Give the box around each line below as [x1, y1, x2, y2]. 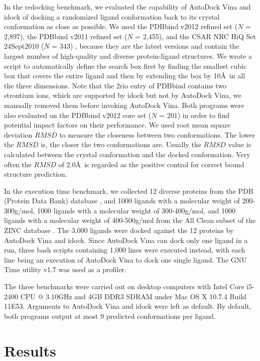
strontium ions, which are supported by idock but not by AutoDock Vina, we [4, 90, 241, 100]
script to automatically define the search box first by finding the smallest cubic [4, 60, 247, 71]
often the [4, 159, 32, 169]
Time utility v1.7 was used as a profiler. [4, 264, 126, 275]
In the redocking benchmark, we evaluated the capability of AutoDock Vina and [4, 2, 251, 12]
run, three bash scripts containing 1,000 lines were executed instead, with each [4, 245, 245, 255]
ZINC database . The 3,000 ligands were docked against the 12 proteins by [4, 225, 234, 235]
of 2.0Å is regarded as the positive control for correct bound [58, 159, 244, 169]
